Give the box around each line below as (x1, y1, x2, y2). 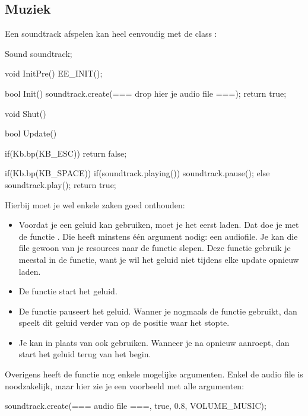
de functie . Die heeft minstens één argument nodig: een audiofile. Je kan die (18, 230, 298, 242)
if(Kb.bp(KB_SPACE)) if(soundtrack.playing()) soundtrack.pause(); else (5, 167, 270, 179)
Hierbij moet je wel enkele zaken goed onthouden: (5, 198, 185, 211)
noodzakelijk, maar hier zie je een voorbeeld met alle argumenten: (5, 379, 245, 392)
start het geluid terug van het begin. (18, 348, 151, 360)
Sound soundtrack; (5, 47, 72, 59)
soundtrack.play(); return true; (5, 178, 116, 190)
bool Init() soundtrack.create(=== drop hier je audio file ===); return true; (5, 87, 287, 99)
